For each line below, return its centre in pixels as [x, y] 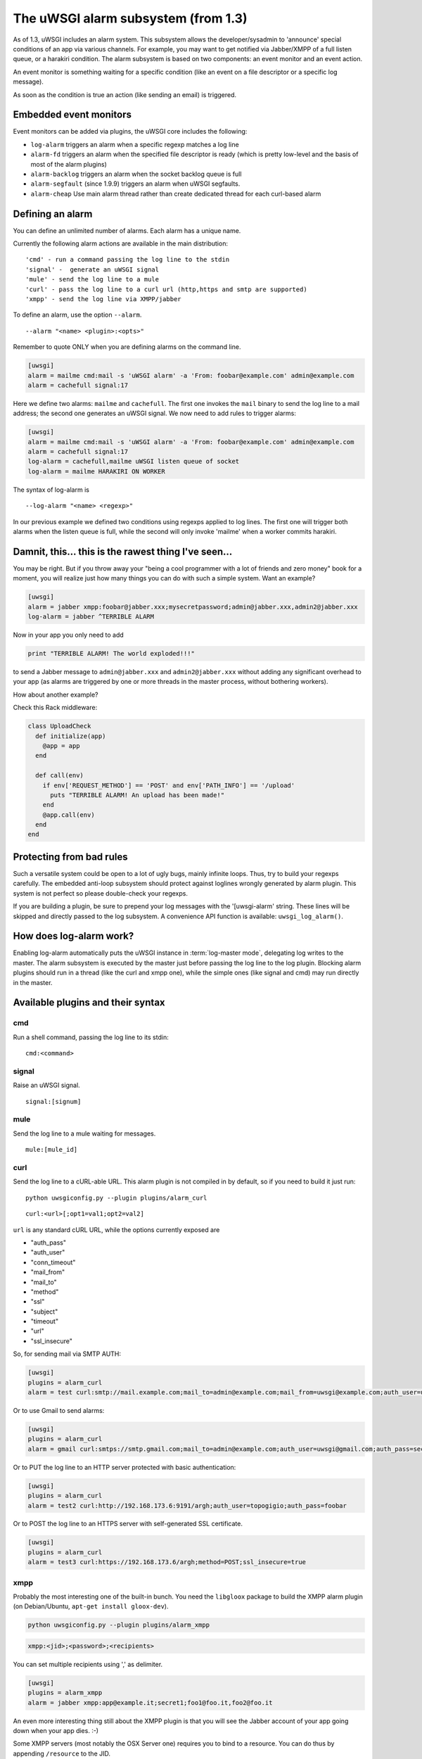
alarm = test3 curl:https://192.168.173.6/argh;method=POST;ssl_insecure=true [167, 1562]
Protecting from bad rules [70, 857]
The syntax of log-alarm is [51, 490]
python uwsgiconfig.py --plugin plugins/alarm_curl [116, 1198]
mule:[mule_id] [52, 1150]
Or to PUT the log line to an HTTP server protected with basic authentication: [124, 1467]
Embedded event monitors [72, 115]
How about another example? [56, 694]
